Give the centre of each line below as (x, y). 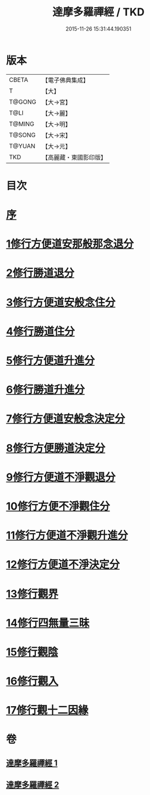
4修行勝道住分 (40, 331)
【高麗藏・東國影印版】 (74, 157)
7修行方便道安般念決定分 (66, 419)
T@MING (22, 124)
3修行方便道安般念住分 (61, 302)
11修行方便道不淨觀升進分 (67, 536)
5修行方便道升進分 (50, 360)
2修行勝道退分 (40, 273)
